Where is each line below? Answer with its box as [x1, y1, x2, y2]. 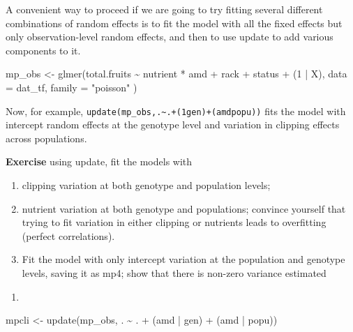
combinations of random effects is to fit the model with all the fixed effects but [6, 15, 343, 30]
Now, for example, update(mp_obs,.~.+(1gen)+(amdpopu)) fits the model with [6, 103, 346, 118]
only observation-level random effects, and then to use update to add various [6, 29, 333, 44]
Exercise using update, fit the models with [6, 154, 193, 169]
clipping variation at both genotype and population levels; [22, 178, 271, 192]
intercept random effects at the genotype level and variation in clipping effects [6, 117, 340, 132]
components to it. [6, 43, 81, 57]
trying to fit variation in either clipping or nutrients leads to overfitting [22, 215, 326, 229]
